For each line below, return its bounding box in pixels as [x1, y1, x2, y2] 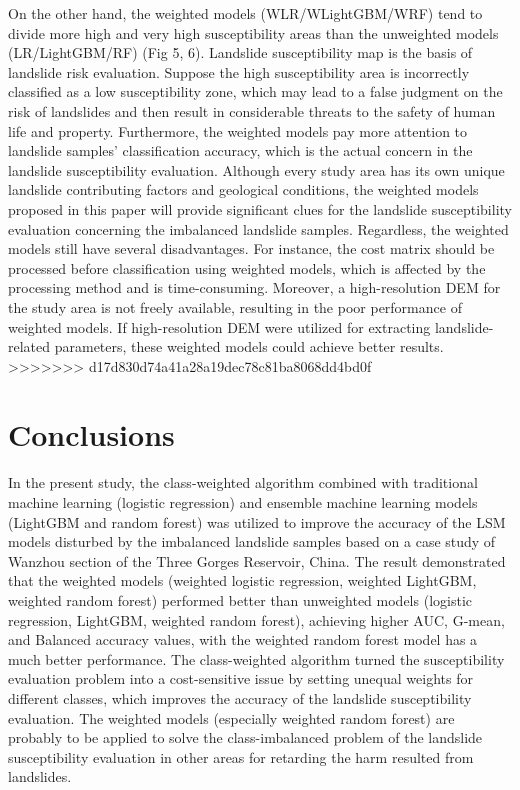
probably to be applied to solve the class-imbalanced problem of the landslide [8, 727, 483, 748]
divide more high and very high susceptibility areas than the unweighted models [8, 22, 499, 43]
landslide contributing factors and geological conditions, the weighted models [8, 179, 479, 200]
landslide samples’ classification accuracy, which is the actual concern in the [8, 140, 473, 161]
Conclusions [8, 414, 175, 455]
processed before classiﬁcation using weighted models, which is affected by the [8, 257, 486, 278]
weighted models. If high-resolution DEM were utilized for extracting [8, 316, 431, 337]
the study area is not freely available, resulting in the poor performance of [8, 296, 462, 317]
